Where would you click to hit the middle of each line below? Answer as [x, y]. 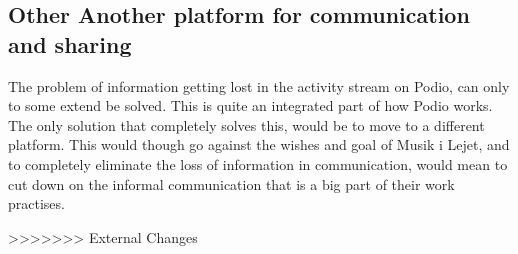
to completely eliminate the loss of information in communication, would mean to [258, 163]
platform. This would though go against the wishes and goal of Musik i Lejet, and [259, 144]
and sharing [70, 43]
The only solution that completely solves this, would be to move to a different [246, 124]
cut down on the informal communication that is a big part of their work [231, 183]
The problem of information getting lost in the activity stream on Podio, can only [259, 85]
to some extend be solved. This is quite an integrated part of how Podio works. [250, 105]
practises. [36, 203]
